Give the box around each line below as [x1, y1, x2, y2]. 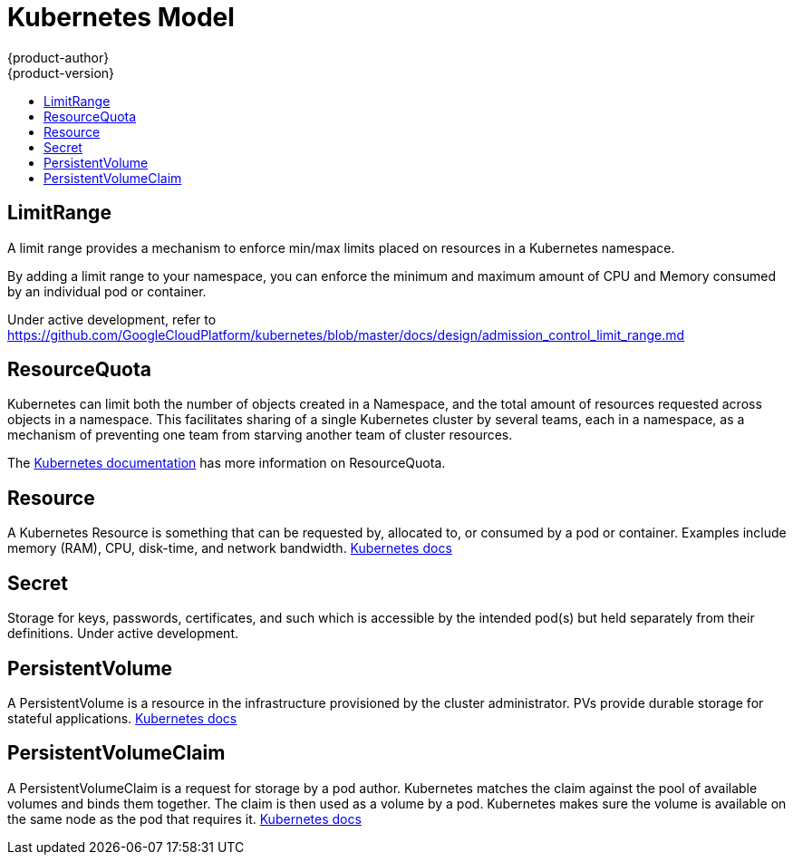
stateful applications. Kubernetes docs [7, 710, 237, 726]
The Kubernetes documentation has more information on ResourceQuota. [7, 455, 446, 471]
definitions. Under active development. [7, 625, 239, 642]
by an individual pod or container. [7, 283, 207, 299]
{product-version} [7, 64, 115, 81]
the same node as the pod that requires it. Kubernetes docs [7, 810, 362, 827]
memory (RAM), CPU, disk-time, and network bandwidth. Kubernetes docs [7, 540, 452, 557]
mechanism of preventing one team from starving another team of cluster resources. [7, 427, 513, 443]
